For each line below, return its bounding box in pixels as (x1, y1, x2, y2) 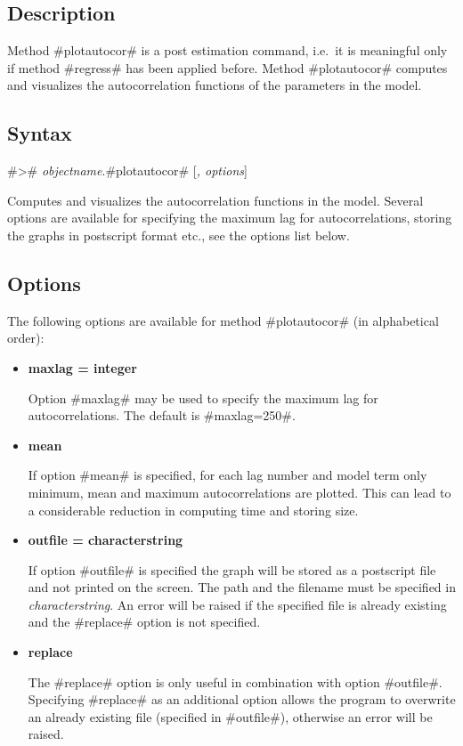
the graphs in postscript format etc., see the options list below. (7, 225, 350, 244)
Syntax (7, 119, 72, 147)
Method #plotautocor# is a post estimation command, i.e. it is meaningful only (7, 41, 448, 60)
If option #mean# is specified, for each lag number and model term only (28, 466, 427, 484)
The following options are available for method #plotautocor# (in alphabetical (7, 311, 439, 329)
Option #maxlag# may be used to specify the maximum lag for (28, 388, 378, 407)
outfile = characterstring (28, 531, 183, 549)
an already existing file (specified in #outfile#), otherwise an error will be (28, 707, 433, 726)
